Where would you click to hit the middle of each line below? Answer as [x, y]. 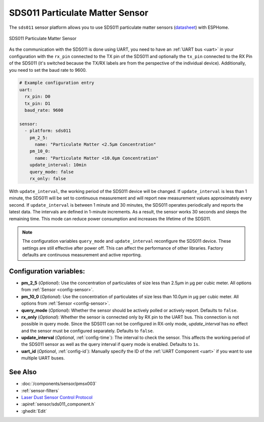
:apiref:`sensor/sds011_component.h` [58, 404]
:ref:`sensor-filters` [40, 390]
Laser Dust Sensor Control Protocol [57, 397]
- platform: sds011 [48, 131]
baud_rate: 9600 [44, 110]
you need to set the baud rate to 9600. [48, 70]
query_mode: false [52, 172]
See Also [23, 372]
